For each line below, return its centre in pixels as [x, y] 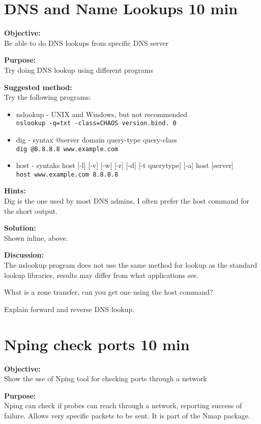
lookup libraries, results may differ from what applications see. [101, 275]
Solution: [20, 228]
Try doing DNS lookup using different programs [79, 69]
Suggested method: [38, 87]
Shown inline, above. [36, 237]
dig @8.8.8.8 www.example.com [67, 149]
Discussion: [24, 255]
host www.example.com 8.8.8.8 [67, 174]
